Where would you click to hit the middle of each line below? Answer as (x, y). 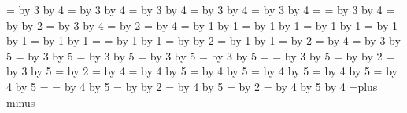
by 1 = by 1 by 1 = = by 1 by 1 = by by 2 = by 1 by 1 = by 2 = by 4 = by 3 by (203, 40)
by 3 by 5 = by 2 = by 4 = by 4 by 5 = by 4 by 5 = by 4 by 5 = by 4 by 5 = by (202, 71)
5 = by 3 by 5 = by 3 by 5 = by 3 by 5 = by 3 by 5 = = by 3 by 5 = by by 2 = (201, 55)
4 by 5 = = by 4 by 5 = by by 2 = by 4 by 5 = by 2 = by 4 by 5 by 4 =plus (192, 86)
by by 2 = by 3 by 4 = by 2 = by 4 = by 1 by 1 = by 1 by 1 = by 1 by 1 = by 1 (202, 25)
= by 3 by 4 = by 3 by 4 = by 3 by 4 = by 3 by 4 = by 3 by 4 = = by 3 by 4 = (201, 9)
